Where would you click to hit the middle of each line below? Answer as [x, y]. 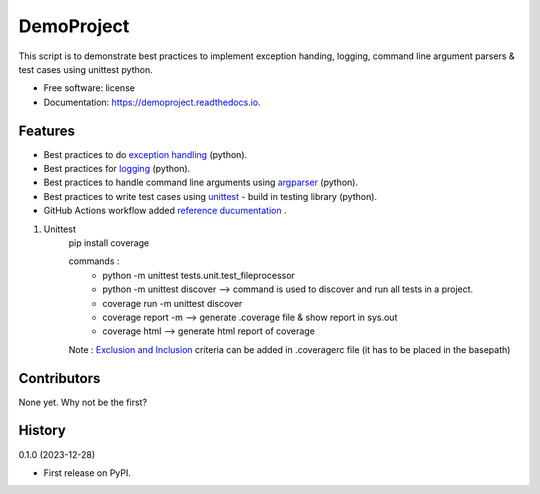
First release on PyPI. [87, 472]
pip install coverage [109, 242]
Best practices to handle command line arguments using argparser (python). [201, 182]
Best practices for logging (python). [117, 169]
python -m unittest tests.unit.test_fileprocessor [198, 275]
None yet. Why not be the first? [83, 402]
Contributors [59, 378]
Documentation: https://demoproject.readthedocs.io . [152, 102]
